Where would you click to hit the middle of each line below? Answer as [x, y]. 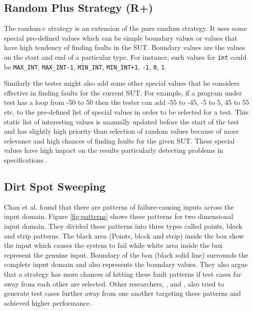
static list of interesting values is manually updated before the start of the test [122, 121]
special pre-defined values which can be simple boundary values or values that [121, 37]
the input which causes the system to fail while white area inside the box [113, 245]
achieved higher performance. [48, 302]
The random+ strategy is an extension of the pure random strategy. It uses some [126, 28]
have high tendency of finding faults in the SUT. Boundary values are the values [125, 47]
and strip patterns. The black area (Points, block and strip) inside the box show [124, 235]
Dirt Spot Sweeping [55, 186]
